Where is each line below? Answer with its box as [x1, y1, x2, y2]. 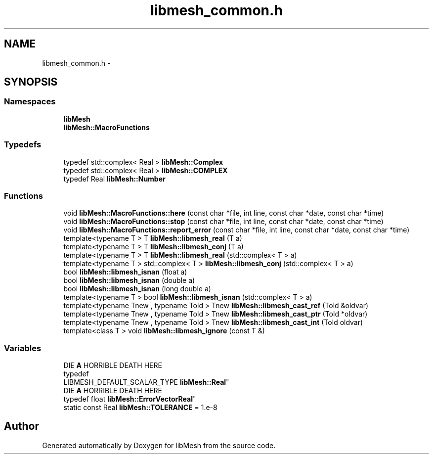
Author [4, 420, 39, 433]
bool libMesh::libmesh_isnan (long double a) [63, 284, 211, 293]
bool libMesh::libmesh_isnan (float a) [63, 268, 187, 276]
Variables [4, 343, 42, 353]
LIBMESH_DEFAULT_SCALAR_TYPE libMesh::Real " [63, 378, 229, 387]
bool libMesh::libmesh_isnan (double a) [63, 276, 195, 285]
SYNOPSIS [4, 76, 58, 89]
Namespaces [4, 96, 56, 107]
